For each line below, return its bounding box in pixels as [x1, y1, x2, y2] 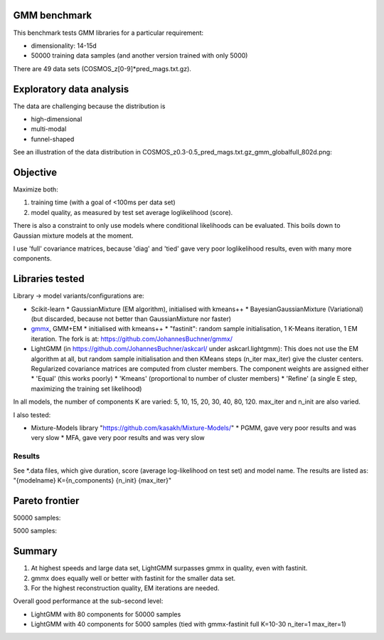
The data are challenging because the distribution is [13, 102, 166, 110]
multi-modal [31, 125, 67, 133]
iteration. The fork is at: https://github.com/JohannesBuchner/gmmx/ [31, 335, 233, 343]
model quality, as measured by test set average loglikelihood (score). [31, 208, 233, 216]
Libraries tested [13, 273, 85, 285]
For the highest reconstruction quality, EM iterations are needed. [31, 584, 220, 592]
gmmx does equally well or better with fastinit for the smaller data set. [31, 574, 236, 582]
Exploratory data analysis [13, 83, 129, 95]
